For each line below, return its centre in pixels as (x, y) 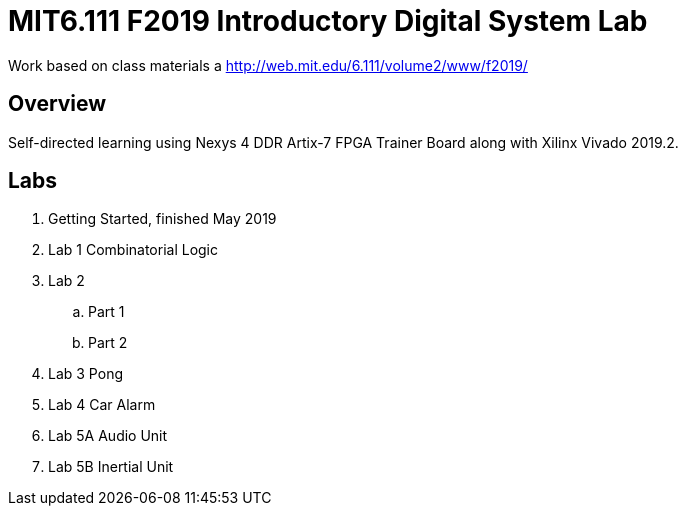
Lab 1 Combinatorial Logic (133, 250)
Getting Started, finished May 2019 (162, 219)
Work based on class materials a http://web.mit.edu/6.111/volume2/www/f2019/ (268, 65)
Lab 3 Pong (85, 374)
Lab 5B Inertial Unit (111, 467)
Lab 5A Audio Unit (108, 436)
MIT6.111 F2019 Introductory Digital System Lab (328, 21)
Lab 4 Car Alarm (102, 405)
